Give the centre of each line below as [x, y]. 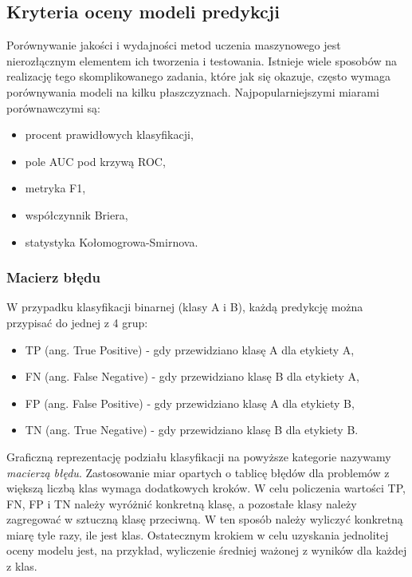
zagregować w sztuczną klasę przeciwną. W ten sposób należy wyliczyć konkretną [205, 519]
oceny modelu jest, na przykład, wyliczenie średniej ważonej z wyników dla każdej [207, 550]
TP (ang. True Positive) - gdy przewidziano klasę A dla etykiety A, [190, 349]
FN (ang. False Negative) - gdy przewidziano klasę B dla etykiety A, [192, 376]
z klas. [22, 566]
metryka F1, [55, 188]
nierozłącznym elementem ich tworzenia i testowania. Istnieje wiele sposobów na [202, 60]
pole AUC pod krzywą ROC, [95, 161]
